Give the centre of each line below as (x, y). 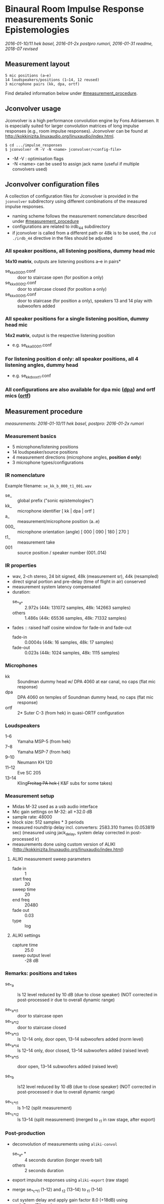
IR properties (21, 566)
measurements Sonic (49, 19)
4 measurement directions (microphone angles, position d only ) (77, 457)
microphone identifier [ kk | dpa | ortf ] (56, 511)
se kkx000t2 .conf (21, 283)
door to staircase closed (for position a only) (62, 289)
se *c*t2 (12, 1113)
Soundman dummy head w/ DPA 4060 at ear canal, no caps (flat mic (86, 682)
